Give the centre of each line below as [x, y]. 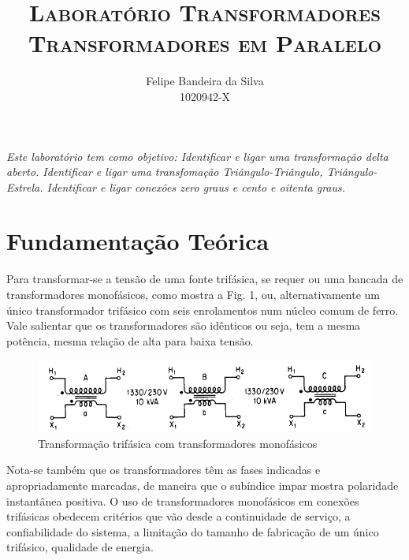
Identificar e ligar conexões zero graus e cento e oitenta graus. [196, 187]
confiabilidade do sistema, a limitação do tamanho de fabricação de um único [193, 531]
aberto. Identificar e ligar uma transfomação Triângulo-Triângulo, [165, 172]
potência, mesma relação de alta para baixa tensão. [130, 340]
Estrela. [25, 187]
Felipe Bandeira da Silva [205, 81]
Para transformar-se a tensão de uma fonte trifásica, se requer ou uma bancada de [205, 279]
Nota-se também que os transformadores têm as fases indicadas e [164, 470]
